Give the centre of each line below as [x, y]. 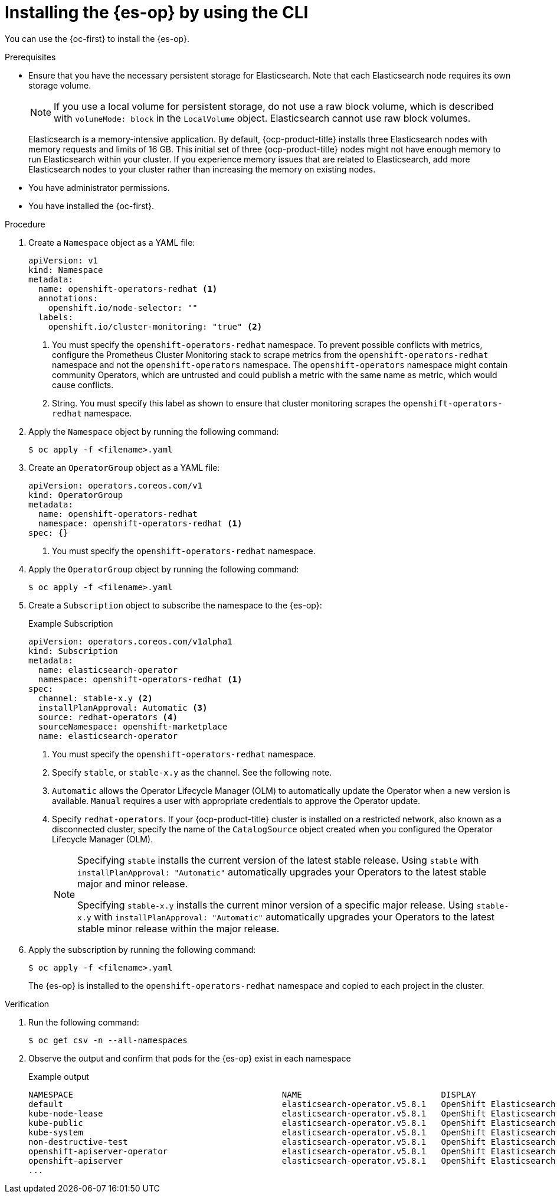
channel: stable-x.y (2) [95, 698]
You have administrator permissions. [99, 187]
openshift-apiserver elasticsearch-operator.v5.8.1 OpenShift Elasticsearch [292, 1160]
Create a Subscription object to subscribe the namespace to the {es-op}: [175, 605]
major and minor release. [133, 883]
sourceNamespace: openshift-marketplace [133, 726]
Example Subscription [71, 623]
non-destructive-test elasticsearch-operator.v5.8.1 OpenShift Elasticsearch [292, 1142]
